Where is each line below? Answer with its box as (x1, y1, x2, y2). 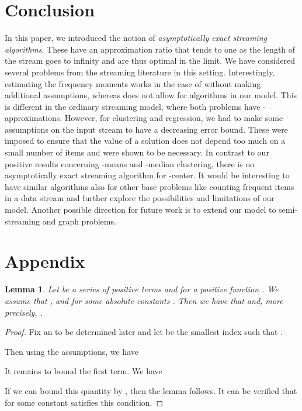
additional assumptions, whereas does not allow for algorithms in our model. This (5, 89, 297, 101)
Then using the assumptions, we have (5, 345, 138, 357)
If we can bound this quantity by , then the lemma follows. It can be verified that (5, 384, 297, 396)
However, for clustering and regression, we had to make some (64, 112, 283, 124)
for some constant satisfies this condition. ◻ (5, 396, 164, 408)
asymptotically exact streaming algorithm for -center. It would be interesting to (5, 169, 290, 181)
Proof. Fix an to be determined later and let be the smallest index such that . (5, 326, 283, 338)
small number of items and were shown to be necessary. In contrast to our (5, 146, 269, 158)
